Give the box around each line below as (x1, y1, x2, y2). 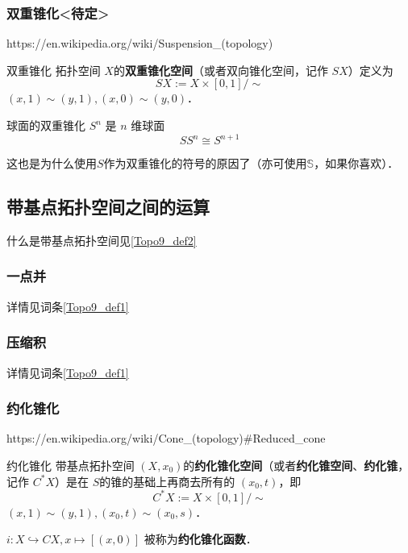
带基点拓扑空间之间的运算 (6, 194, 210, 219)
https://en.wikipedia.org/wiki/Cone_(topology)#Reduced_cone (6, 430, 326, 447)
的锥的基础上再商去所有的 (99, 472, 235, 489)
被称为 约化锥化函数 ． (144, 530, 257, 547)
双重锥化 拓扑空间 (6, 61, 101, 78)
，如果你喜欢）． (314, 155, 399, 172)
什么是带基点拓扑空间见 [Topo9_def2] (6, 231, 197, 248)
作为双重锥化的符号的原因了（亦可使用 (103, 155, 307, 172)
